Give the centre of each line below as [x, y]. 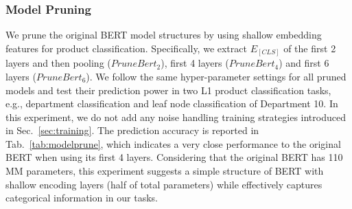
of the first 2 [310, 48]
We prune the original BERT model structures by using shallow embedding [164, 35]
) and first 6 [304, 63]
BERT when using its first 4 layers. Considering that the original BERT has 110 [174, 157]
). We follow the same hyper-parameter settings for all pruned [216, 76]
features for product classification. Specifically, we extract [126, 48]
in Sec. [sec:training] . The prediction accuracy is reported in [132, 130]
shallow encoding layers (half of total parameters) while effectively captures [164, 184]
